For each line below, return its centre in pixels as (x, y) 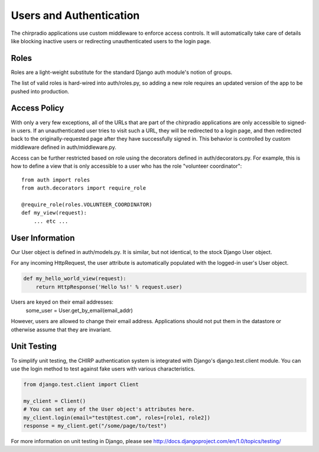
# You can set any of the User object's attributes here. (109, 409)
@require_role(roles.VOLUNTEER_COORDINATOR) (87, 205)
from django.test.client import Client (81, 384)
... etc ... (51, 221)
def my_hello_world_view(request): (75, 279)
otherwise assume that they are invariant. (61, 329)
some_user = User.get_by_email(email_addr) (79, 310)
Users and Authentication (75, 15)
